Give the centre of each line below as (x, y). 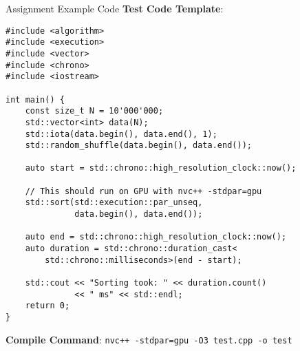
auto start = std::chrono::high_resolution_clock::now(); (161, 168)
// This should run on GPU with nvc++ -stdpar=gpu (143, 191)
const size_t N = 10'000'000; (94, 111)
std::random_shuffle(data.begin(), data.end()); (138, 146)
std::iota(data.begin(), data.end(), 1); (121, 134)
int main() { (35, 99)
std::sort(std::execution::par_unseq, (114, 203)
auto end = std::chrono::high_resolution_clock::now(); (156, 237)
